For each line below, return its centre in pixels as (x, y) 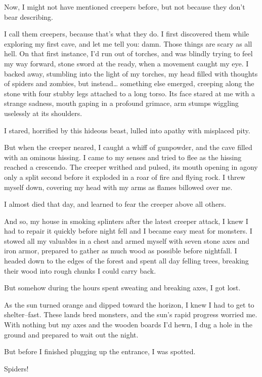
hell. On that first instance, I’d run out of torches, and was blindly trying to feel (128, 53)
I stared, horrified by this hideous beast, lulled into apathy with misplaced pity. (127, 130)
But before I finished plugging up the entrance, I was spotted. (100, 351)
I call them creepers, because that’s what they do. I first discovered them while (127, 34)
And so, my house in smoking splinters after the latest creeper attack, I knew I (126, 221)
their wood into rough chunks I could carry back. (80, 270)
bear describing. (29, 16)
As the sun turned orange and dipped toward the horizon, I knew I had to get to (129, 304)
